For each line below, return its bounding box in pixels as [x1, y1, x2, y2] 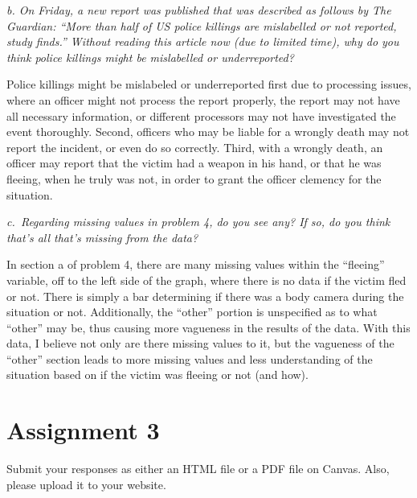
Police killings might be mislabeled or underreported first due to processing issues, [6, 76, 411, 93]
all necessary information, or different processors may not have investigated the [6, 107, 396, 124]
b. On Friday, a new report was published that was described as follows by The [6, 2, 391, 18]
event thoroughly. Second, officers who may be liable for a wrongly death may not [6, 123, 410, 140]
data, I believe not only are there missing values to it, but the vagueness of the [6, 335, 395, 352]
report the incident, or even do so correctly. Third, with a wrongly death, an [6, 138, 383, 155]
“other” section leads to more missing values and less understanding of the [6, 350, 373, 367]
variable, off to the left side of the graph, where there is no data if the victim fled [6, 271, 407, 288]
